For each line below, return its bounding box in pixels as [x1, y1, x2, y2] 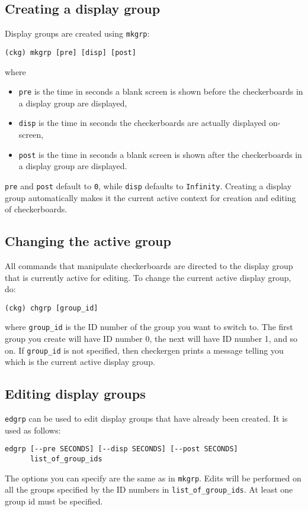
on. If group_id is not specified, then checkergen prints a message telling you [5, 344, 284, 356]
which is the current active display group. [5, 355, 155, 368]
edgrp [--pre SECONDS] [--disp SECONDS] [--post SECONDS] [5, 445, 238, 454]
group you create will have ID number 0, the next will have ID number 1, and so [5, 332, 298, 344]
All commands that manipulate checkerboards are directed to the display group [5, 259, 293, 271]
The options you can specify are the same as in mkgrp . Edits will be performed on [5, 471, 301, 484]
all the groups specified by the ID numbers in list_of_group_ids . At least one [5, 483, 293, 496]
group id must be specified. [5, 494, 103, 507]
